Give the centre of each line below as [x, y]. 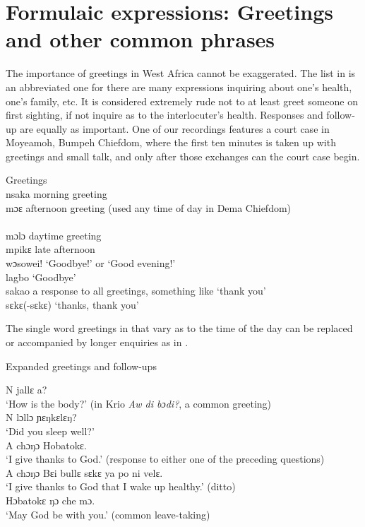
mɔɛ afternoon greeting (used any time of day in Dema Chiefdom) [149, 207]
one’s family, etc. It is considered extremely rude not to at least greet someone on [182, 101]
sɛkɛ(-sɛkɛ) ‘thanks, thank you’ [72, 304]
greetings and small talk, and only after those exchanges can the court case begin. [183, 156]
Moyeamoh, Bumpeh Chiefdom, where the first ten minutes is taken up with [171, 142]
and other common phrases [140, 39]
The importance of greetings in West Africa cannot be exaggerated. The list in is [181, 73]
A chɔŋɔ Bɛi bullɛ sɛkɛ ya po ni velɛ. [84, 472]
